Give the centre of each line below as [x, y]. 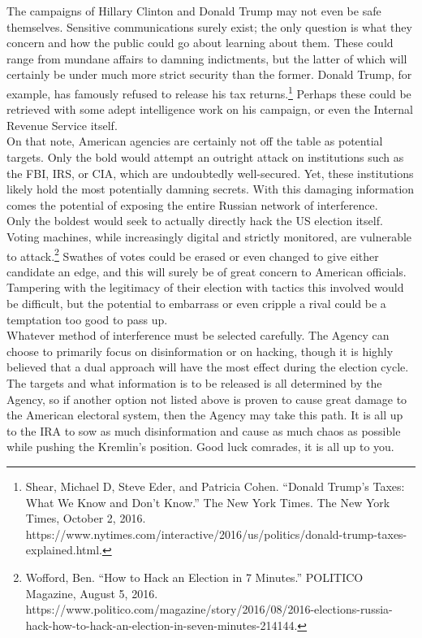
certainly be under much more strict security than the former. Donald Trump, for [209, 74]
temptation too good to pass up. [87, 319]
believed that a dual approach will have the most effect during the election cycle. [208, 367]
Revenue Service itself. [62, 125]
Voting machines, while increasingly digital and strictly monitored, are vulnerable [209, 236]
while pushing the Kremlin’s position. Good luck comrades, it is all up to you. [200, 447]
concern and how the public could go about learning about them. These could [200, 43]
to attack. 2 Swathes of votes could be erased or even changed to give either [193, 254]
